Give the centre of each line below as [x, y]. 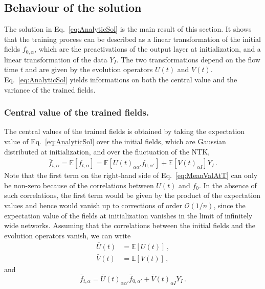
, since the [229, 205]
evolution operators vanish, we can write [68, 235]
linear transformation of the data [56, 59]
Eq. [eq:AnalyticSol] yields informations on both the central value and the [121, 80]
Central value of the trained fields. [77, 112]
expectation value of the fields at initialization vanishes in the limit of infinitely [128, 215]
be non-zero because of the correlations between [79, 185]
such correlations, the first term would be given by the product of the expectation [132, 195]
